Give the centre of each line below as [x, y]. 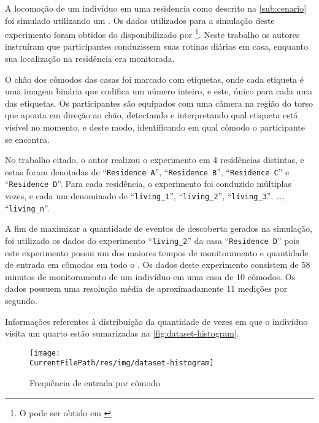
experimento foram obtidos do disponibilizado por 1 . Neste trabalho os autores [152, 33]
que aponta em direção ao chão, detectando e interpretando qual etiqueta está [152, 115]
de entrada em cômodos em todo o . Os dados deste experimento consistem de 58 [158, 265]
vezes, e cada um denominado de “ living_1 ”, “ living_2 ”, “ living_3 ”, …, [145, 196]
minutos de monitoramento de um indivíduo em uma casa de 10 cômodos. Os [150, 276]
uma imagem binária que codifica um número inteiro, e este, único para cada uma [159, 91]
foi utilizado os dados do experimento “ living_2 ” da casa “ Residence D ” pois [152, 240]
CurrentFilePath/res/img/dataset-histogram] [122, 363]
